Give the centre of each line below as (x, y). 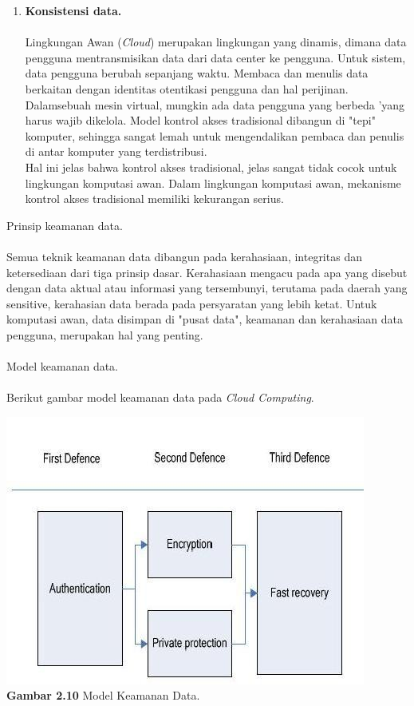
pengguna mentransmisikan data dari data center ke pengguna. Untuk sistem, (215, 57)
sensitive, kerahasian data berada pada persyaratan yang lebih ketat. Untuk (192, 303)
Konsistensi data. (73, 10)
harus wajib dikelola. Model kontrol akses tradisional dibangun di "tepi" (200, 120)
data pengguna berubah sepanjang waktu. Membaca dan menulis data (197, 73)
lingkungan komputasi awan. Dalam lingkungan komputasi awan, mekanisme (213, 182)
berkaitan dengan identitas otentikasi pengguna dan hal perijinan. (187, 88)
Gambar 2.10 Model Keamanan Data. (103, 695)
